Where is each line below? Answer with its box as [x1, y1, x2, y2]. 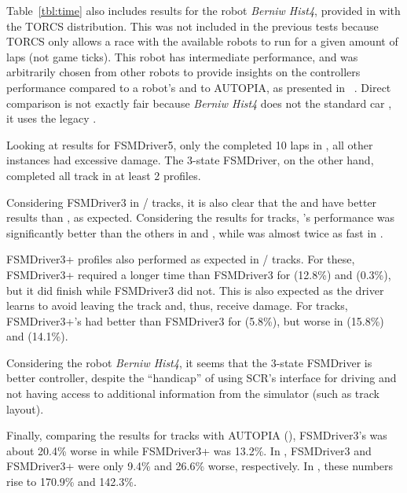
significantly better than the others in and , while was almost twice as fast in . [6, 224, 383, 241]
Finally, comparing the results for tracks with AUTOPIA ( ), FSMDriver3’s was [6, 427, 387, 443]
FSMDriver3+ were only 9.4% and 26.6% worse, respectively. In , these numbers [6, 458, 394, 474]
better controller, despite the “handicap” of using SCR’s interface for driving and [6, 370, 397, 386]
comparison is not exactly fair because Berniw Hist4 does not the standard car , [6, 94, 392, 111]
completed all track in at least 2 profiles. [6, 167, 201, 183]
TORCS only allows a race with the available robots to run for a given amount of [6, 33, 398, 50]
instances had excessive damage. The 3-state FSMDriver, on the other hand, [6, 152, 374, 168]
